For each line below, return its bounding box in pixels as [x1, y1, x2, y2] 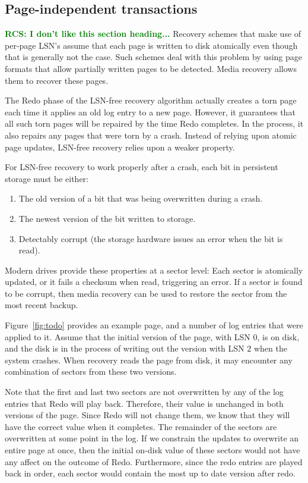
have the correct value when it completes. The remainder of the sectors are [5, 420, 277, 432]
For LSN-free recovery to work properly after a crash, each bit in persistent [5, 161, 278, 173]
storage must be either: [5, 172, 88, 184]
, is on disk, [257, 330, 300, 343]
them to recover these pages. [5, 74, 109, 86]
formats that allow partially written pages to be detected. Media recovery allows [5, 62, 297, 74]
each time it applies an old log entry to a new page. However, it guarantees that [5, 105, 296, 118]
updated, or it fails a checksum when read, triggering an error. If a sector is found [5, 275, 303, 288]
